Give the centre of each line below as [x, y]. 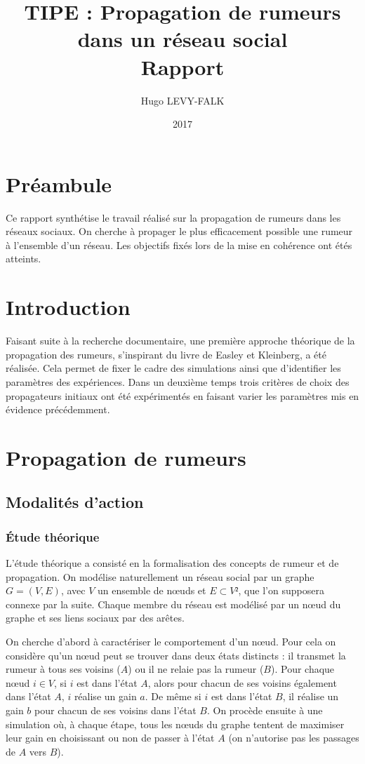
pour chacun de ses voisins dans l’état [115, 710]
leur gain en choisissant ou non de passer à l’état [110, 738]
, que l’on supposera [281, 590]
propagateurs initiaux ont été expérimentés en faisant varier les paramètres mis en [182, 395]
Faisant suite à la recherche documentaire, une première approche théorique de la [180, 341]
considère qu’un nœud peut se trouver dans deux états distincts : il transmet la [176, 655]
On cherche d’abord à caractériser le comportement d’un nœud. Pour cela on [171, 642]
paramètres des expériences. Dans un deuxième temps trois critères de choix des [178, 381]
